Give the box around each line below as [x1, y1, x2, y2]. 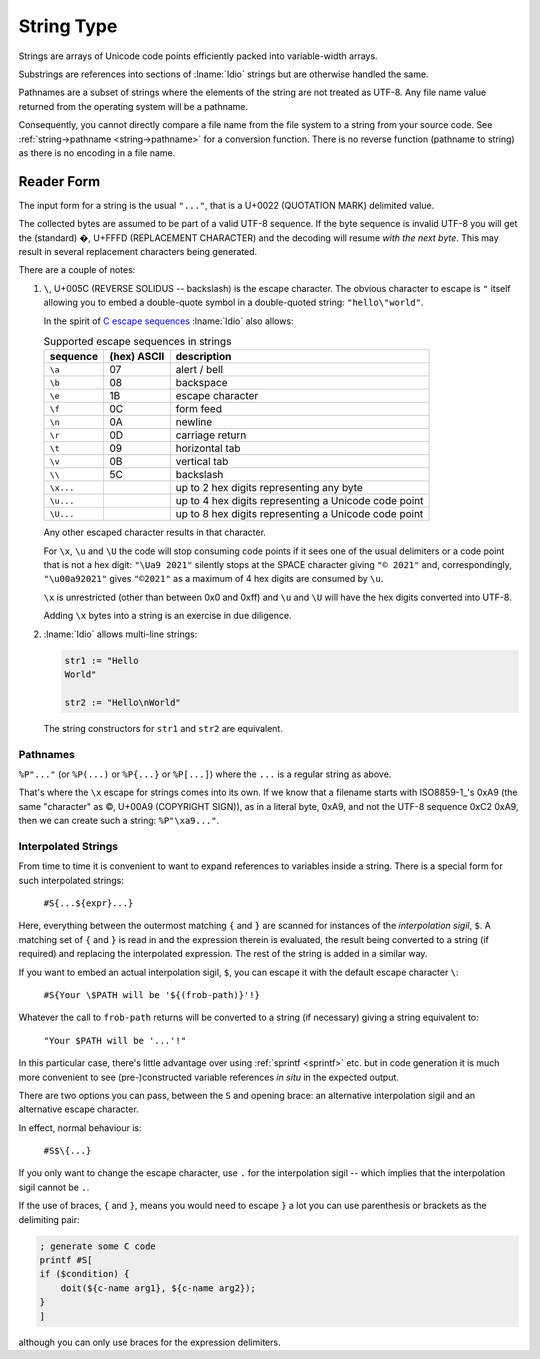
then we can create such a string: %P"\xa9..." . [18, 815, 220, 827]
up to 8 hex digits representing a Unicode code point [175, 507, 424, 521]
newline [175, 415, 213, 429]
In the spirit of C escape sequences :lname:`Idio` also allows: [43, 315, 294, 327]
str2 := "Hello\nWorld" [64, 696, 182, 708]
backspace [175, 376, 228, 390]
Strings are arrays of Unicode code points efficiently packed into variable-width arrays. [18, 50, 379, 62]
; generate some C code [39, 1240, 157, 1252]
